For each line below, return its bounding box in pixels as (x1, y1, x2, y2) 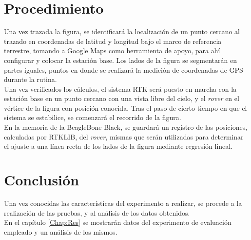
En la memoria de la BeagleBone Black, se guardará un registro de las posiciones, (4, 122, 248, 132)
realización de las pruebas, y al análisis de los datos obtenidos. (4, 207, 190, 218)
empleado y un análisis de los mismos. (4, 226, 117, 237)
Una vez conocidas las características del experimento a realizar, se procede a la (4, 198, 242, 208)
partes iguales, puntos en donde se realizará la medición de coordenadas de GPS (4, 64, 243, 75)
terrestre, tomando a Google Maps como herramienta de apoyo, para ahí (4, 45, 220, 56)
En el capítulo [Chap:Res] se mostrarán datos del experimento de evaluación (4, 217, 232, 227)
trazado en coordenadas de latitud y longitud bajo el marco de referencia (4, 36, 222, 46)
